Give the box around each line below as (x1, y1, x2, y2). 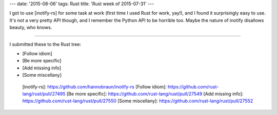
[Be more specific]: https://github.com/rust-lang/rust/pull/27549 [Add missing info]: (67, 90, 244, 97)
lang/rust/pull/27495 (22, 90, 66, 97)
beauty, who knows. (9, 25, 52, 31)
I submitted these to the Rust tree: (9, 41, 82, 47)
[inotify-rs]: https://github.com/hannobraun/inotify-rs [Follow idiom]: (22, 83, 167, 89)
